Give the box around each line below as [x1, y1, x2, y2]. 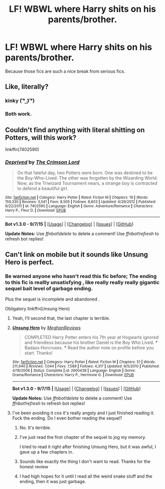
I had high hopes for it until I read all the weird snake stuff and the [19, 473, 153, 479]
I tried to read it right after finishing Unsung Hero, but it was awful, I [19, 444, 156, 450]
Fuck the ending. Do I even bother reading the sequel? [12, 415, 122, 421]
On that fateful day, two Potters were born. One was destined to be [17, 170, 153, 176]
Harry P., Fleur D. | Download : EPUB [5, 208, 66, 213]
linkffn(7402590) [5, 146, 39, 152]
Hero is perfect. [5, 258, 54, 266]
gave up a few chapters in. [19, 449, 74, 455]
